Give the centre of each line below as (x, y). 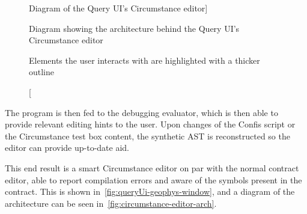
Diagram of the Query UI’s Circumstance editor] (118, 8)
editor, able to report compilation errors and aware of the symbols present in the (153, 179)
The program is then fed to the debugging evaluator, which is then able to (141, 112)
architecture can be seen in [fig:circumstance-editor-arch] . (111, 203)
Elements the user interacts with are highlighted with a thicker (144, 60)
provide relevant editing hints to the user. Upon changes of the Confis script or (150, 124)
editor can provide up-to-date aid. (67, 148)
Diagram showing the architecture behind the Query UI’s (134, 28)
